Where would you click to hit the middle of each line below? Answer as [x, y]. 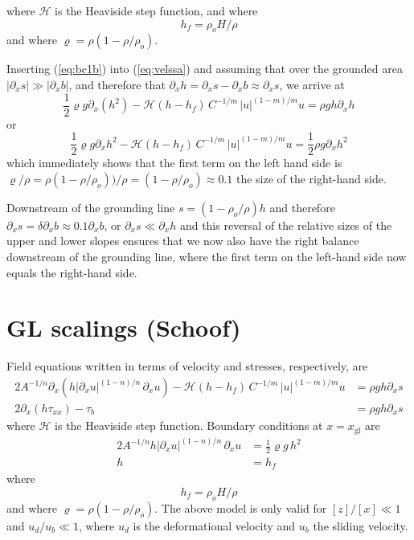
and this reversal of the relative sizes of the [286, 225]
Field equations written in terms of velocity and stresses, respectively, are [187, 366]
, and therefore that [117, 84]
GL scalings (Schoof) [124, 327]
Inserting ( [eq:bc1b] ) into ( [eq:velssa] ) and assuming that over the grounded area [205, 69]
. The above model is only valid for [241, 507]
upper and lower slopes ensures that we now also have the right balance [183, 241]
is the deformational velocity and [214, 525]
